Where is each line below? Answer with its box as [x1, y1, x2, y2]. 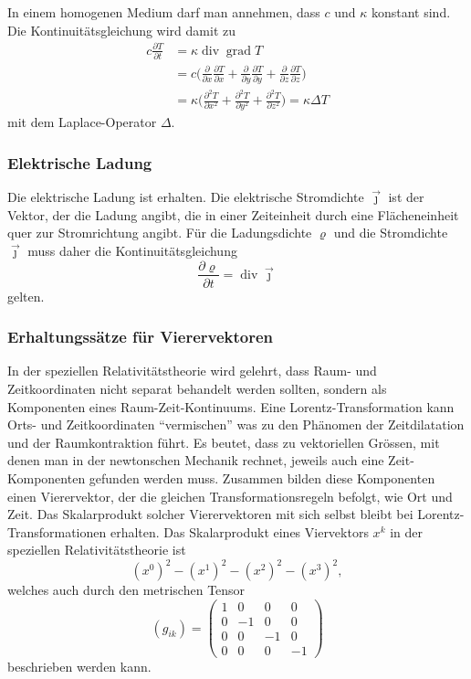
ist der [388, 187, 424, 207]
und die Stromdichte [333, 223, 448, 242]
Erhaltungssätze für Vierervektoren [7, 325, 274, 348]
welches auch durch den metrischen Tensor [7, 580, 246, 599]
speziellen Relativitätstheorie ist [7, 540, 186, 559]
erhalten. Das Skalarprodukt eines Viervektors [110, 522, 369, 541]
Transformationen [7, 522, 107, 541]
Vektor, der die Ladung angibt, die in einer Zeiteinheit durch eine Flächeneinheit [7, 205, 459, 224]
